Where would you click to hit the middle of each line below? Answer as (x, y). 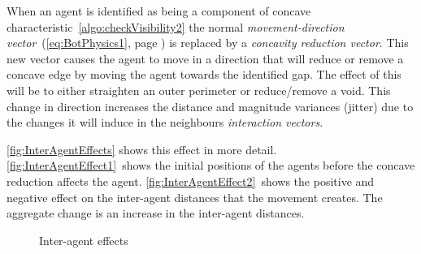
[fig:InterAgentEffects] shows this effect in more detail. (142, 149)
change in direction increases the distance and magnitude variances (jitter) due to (210, 106)
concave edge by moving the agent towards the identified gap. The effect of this (204, 74)
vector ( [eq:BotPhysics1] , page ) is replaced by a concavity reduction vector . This (208, 43)
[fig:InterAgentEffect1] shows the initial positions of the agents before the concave (211, 165)
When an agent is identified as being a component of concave (159, 11)
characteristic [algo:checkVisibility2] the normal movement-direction (176, 26)
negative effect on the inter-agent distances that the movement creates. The (195, 197)
